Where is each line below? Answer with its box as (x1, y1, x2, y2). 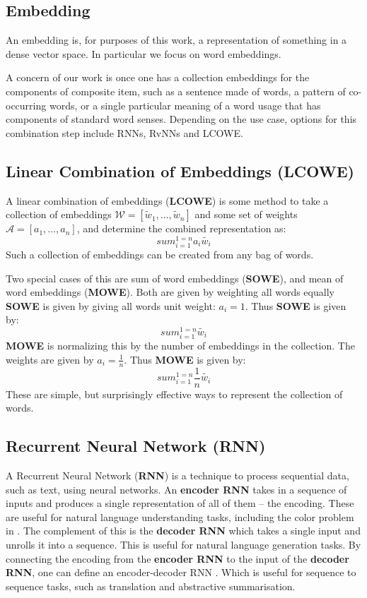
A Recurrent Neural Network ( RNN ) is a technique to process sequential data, (6, 468, 349, 483)
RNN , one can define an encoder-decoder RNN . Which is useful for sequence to (6, 565, 356, 580)
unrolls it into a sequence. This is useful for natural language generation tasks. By (6, 537, 361, 552)
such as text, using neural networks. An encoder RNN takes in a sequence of (6, 482, 347, 496)
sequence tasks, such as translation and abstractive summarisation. (6, 578, 296, 593)
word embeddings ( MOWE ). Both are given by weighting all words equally (6, 285, 334, 299)
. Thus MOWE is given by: (124, 352, 246, 366)
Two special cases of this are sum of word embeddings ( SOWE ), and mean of (6, 270, 344, 285)
